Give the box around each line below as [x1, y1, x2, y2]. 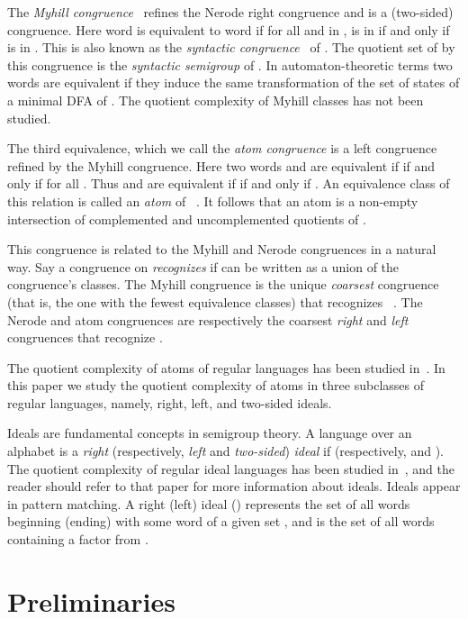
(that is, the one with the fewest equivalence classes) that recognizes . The [7, 292, 423, 311]
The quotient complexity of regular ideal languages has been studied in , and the [7, 459, 454, 478]
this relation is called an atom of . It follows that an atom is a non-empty [7, 191, 418, 210]
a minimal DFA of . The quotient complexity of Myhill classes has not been [7, 90, 424, 109]
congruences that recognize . [7, 328, 163, 347]
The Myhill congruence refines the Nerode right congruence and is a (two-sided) [7, 3, 454, 21]
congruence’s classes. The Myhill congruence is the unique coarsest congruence [7, 275, 439, 294]
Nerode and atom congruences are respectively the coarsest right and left [7, 310, 409, 329]
